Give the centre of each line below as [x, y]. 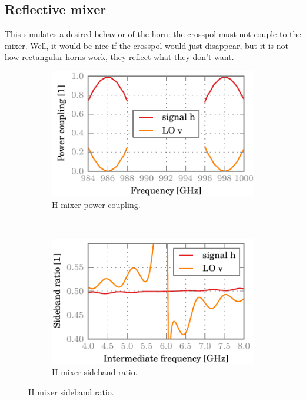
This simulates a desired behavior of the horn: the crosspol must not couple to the [153, 34]
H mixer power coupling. [96, 205]
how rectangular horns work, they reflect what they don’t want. [119, 57]
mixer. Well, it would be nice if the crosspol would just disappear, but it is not [147, 45]
